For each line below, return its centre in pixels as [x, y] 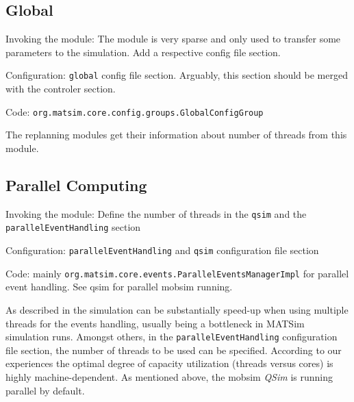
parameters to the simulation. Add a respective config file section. [143, 52]
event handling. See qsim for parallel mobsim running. [119, 287]
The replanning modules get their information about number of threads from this [176, 135]
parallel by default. [45, 390]
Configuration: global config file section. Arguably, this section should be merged [177, 75]
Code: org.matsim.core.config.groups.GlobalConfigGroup [135, 111]
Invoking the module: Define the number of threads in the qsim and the [156, 213]
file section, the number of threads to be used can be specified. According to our [174, 350]
